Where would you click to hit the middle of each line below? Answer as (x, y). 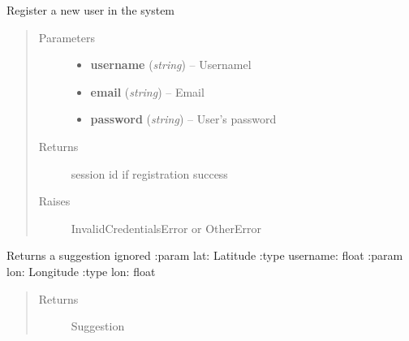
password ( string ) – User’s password (183, 119)
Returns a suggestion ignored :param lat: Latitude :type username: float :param (205, 255)
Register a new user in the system (91, 10)
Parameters (67, 37)
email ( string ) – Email (147, 91)
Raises (54, 201)
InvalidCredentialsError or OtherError (166, 228)
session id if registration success (149, 173)
